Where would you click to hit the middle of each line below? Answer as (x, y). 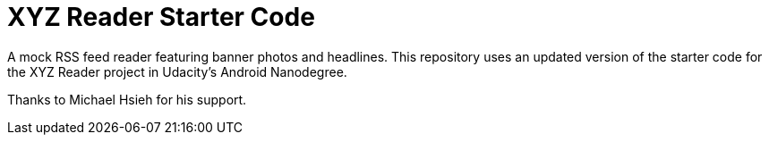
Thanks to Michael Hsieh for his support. (127, 99)
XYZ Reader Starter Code (161, 17)
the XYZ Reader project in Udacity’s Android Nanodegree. (177, 71)
